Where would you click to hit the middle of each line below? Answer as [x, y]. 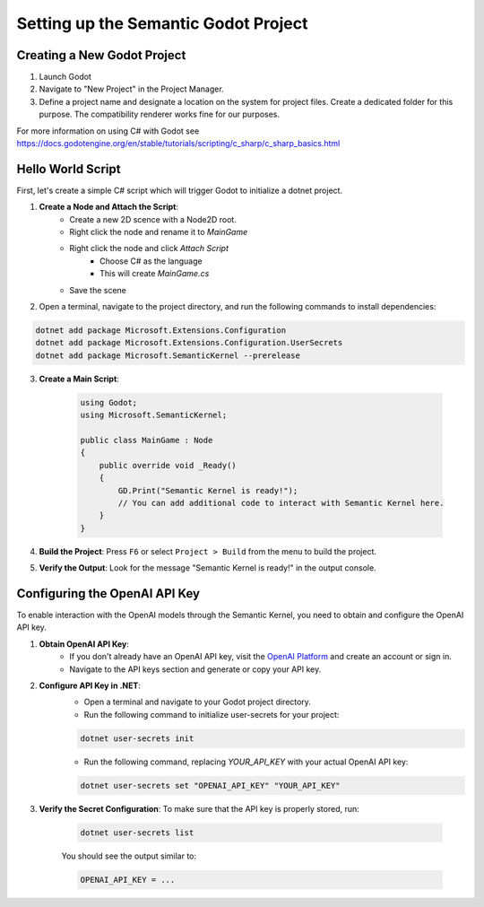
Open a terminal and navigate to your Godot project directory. [197, 702]
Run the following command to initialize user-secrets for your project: [212, 714]
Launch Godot [65, 77]
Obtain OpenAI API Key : [84, 644]
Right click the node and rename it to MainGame [159, 232]
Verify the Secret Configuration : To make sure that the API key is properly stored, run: [199, 808]
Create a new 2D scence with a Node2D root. [153, 219]
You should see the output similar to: [129, 856]
